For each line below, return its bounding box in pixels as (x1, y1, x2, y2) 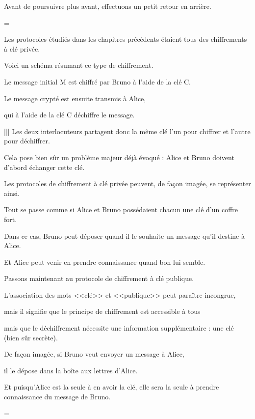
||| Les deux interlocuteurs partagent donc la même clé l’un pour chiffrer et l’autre (4, 126, 251, 136)
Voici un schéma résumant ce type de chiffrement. (4, 60, 153, 70)
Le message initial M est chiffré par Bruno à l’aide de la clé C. (4, 76, 191, 86)
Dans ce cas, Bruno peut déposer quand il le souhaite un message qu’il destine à (4, 230, 245, 241)
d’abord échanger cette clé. (4, 162, 85, 172)
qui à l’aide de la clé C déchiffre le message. (4, 110, 135, 120)
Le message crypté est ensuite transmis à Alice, (4, 93, 146, 103)
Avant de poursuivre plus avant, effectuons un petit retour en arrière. (4, 1, 211, 11)
